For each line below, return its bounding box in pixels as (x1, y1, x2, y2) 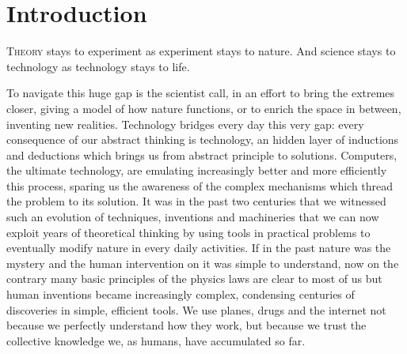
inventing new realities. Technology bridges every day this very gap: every (6, 115, 364, 132)
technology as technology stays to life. (6, 58, 190, 74)
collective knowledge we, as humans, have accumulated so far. (6, 332, 306, 348)
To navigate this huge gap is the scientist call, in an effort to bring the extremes (6, 85, 395, 101)
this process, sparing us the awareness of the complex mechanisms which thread (6, 177, 394, 194)
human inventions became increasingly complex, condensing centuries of (6, 286, 355, 303)
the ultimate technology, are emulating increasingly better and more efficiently (6, 162, 387, 179)
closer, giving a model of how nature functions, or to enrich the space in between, (6, 100, 401, 116)
